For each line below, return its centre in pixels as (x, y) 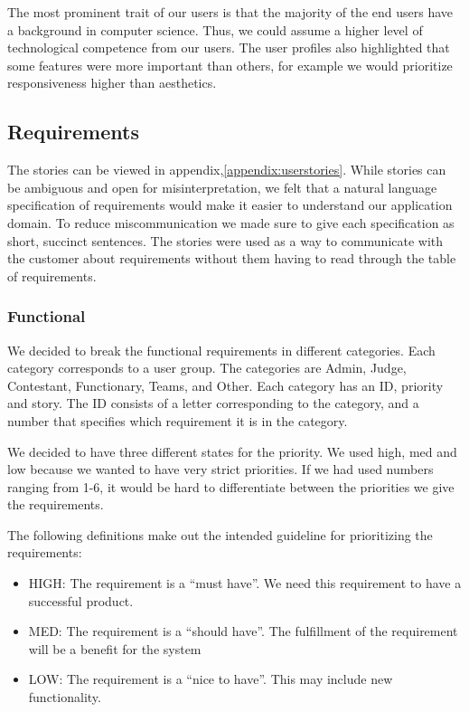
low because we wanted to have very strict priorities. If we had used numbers (220, 469)
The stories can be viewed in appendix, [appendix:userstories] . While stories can (227, 170)
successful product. (81, 600)
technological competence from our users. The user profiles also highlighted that (229, 47)
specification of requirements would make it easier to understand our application (230, 205)
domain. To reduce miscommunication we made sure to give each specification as (231, 222)
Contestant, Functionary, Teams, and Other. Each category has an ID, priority (225, 385)
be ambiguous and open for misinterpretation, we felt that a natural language (222, 187)
